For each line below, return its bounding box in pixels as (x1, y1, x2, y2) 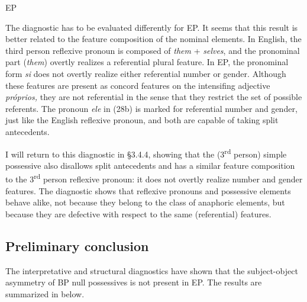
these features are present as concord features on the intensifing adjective (5, 79, 270, 91)
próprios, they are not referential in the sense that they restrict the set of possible (5, 91, 302, 103)
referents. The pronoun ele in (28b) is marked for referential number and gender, (5, 102, 298, 114)
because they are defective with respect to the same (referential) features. (5, 207, 272, 220)
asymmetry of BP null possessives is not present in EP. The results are (5, 276, 262, 288)
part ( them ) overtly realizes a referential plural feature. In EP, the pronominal (5, 56, 289, 68)
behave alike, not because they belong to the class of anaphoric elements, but (5, 196, 285, 208)
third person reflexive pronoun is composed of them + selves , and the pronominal (5, 44, 300, 56)
